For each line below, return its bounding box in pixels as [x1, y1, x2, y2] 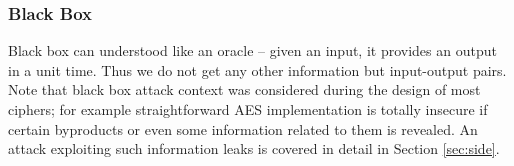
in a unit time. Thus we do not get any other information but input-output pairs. [8, 59, 507, 80]
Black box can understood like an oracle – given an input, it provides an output [8, 40, 497, 61]
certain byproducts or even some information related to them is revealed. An [8, 118, 478, 139]
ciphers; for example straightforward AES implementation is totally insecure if [8, 99, 488, 119]
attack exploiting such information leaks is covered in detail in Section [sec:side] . [8, 138, 500, 159]
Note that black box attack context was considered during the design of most [8, 79, 481, 100]
